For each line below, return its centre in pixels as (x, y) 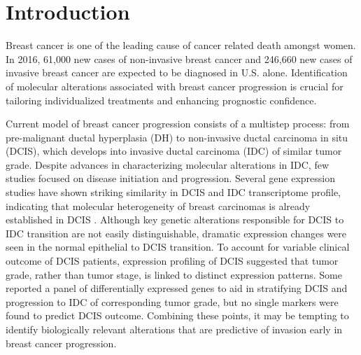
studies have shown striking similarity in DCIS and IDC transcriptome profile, (174, 192)
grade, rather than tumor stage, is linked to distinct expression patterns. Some (174, 274)
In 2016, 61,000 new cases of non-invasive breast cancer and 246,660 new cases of (179, 58)
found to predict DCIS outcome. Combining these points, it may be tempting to (177, 315)
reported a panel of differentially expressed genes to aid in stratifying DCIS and (177, 288)
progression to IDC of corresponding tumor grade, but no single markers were (172, 301)
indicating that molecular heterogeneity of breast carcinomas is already (158, 206)
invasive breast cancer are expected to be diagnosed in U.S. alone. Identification (177, 72)
